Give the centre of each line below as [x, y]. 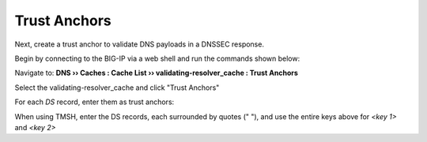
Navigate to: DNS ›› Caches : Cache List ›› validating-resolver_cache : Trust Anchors [156, 73]
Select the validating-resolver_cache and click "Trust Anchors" [117, 88]
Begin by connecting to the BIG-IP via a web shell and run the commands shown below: [157, 58]
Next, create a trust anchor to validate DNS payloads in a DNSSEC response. [140, 44]
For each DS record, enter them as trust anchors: [94, 102]
